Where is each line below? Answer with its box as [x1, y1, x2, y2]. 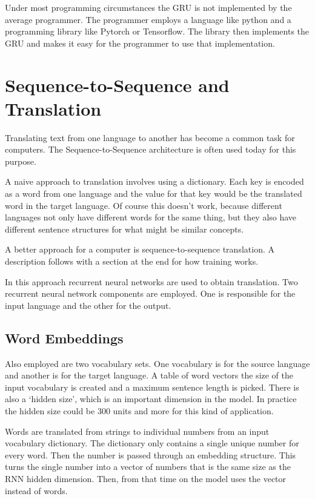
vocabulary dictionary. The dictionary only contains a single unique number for [5, 437, 299, 449]
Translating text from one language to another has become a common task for [5, 131, 295, 144]
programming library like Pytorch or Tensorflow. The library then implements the [5, 25, 310, 38]
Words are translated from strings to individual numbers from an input [5, 425, 270, 437]
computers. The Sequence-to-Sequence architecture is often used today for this [5, 143, 296, 156]
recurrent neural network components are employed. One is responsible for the [5, 287, 296, 300]
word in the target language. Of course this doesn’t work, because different [5, 199, 282, 211]
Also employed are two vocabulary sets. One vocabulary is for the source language [5, 357, 310, 369]
